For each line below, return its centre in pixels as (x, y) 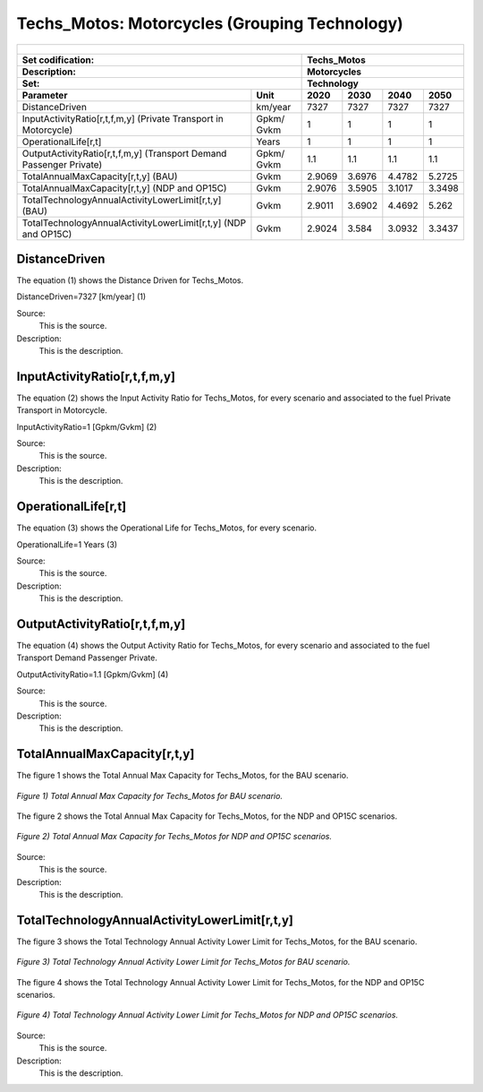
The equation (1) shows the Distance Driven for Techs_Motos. (130, 280)
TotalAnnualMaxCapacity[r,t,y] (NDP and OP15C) (124, 188)
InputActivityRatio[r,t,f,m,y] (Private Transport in (123, 118)
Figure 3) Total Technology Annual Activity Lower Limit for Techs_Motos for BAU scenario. (183, 962)
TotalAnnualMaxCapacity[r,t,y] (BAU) (100, 176)
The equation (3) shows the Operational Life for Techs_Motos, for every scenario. (167, 528)
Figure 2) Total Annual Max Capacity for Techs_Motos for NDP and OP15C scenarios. (174, 837)
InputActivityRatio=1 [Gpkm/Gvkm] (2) (87, 426)
